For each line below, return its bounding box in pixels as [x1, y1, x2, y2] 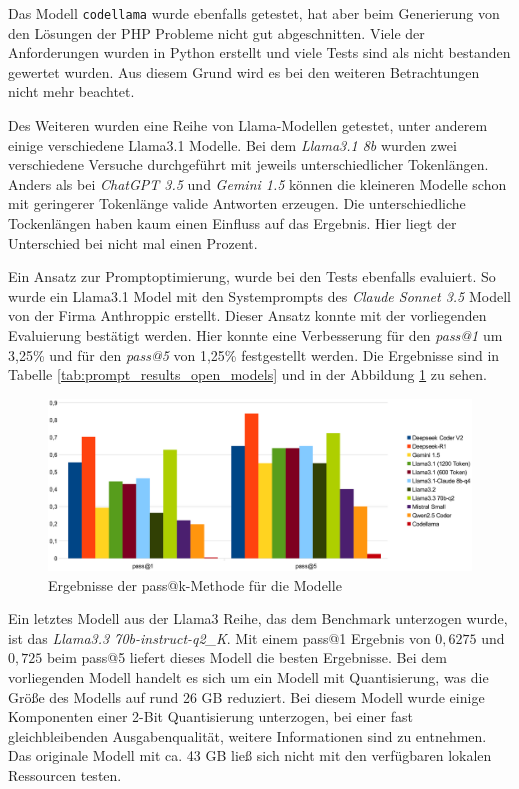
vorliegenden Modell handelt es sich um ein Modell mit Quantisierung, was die [8, 666, 489, 687]
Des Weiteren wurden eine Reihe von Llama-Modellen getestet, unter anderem [8, 115, 488, 136]
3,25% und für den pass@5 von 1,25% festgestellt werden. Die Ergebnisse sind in [8, 344, 500, 365]
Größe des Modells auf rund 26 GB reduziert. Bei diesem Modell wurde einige [8, 686, 485, 707]
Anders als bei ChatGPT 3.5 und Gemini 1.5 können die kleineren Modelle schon [8, 173, 507, 194]
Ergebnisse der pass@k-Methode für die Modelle [48, 574, 342, 595]
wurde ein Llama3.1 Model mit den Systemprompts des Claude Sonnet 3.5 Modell [8, 285, 511, 306]
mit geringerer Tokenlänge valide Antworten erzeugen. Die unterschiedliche [8, 193, 466, 214]
